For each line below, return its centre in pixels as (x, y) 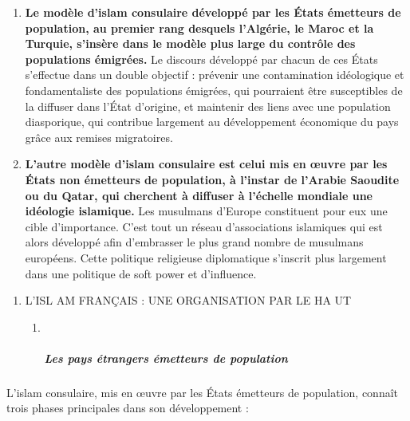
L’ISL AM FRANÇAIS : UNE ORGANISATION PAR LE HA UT (188, 300)
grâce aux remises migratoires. (99, 137)
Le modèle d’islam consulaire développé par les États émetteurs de (213, 12)
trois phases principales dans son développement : (128, 408)
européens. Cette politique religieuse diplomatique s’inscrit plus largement (206, 257)
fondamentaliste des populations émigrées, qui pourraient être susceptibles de (214, 90)
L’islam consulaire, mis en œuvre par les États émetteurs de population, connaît (203, 392)
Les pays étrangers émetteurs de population (166, 358)
